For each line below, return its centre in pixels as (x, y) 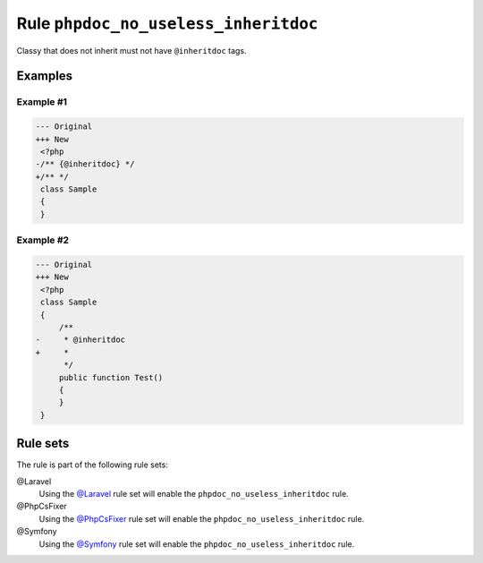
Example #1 (42, 102)
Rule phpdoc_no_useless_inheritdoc (167, 23)
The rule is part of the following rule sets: (93, 465)
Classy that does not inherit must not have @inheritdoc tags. (131, 50)
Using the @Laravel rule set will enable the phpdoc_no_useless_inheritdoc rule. (194, 493)
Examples (45, 76)
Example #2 (43, 240)
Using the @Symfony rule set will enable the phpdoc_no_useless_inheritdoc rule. (197, 544)
